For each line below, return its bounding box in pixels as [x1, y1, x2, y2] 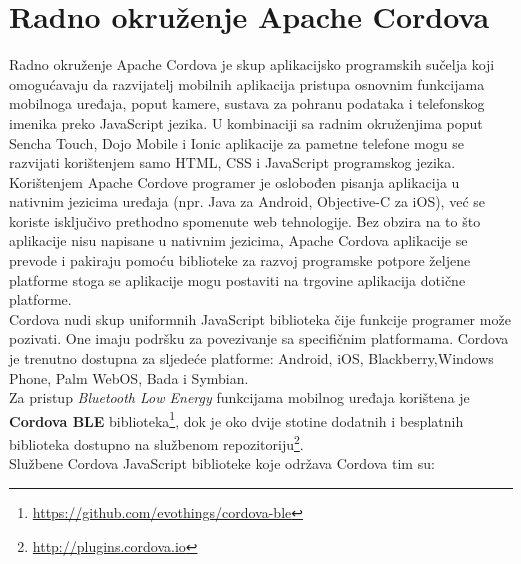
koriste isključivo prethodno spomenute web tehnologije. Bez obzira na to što [9, 210, 481, 231]
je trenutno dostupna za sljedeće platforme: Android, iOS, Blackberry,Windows [9, 348, 494, 369]
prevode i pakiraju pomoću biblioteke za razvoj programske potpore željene [9, 250, 471, 271]
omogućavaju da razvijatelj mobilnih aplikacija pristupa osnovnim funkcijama [9, 73, 485, 94]
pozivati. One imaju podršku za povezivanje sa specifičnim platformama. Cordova [9, 328, 509, 349]
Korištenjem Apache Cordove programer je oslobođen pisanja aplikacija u [9, 171, 460, 192]
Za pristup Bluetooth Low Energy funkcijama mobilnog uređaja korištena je [9, 387, 470, 408]
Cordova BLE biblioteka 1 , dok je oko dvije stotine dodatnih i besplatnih [9, 407, 464, 431]
